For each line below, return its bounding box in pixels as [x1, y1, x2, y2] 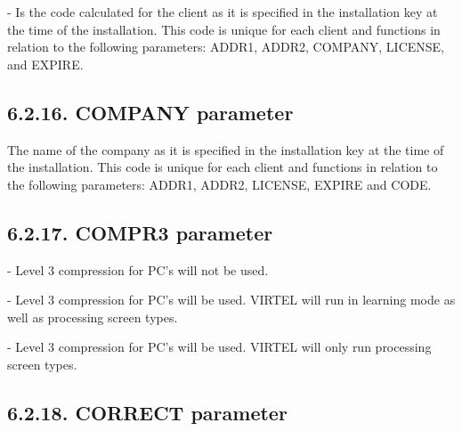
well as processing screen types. [7, 307, 178, 326]
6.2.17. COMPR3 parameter [7, 218, 273, 246]
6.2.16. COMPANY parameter [7, 98, 294, 126]
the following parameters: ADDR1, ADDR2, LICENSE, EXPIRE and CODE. [7, 175, 432, 193]
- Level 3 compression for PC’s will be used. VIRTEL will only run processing [7, 337, 432, 356]
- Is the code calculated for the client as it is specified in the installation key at [7, 3, 438, 20]
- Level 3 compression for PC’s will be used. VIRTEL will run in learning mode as [7, 290, 456, 309]
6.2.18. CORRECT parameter [7, 398, 288, 426]
